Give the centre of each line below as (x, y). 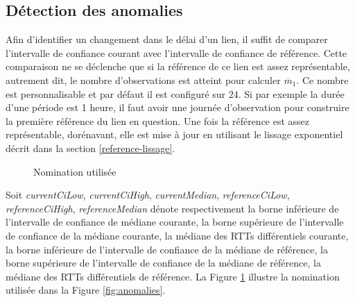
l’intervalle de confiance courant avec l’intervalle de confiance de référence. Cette (176, 52)
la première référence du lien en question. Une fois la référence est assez (158, 120)
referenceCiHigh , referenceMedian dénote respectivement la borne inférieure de (172, 208)
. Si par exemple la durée (291, 93)
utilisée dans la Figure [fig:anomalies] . (86, 290)
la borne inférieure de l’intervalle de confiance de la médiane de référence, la (167, 249)
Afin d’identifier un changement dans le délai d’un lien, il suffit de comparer (167, 39)
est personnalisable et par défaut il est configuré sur (116, 93)
